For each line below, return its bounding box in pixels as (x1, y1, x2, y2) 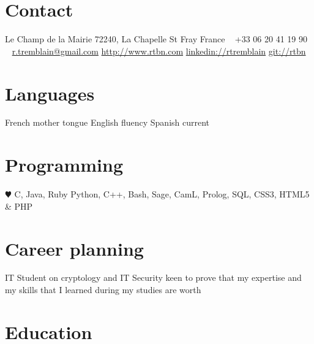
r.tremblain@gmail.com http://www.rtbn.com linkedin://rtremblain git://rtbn (12, 44, 306, 57)
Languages (5, 80, 95, 105)
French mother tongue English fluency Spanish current (5, 116, 210, 129)
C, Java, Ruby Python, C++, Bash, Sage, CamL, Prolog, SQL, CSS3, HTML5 (14, 188, 310, 201)
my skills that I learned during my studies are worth (5, 283, 201, 296)
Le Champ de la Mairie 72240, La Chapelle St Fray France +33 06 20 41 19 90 (5, 32, 307, 45)
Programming (5, 152, 123, 177)
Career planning (5, 235, 144, 261)
